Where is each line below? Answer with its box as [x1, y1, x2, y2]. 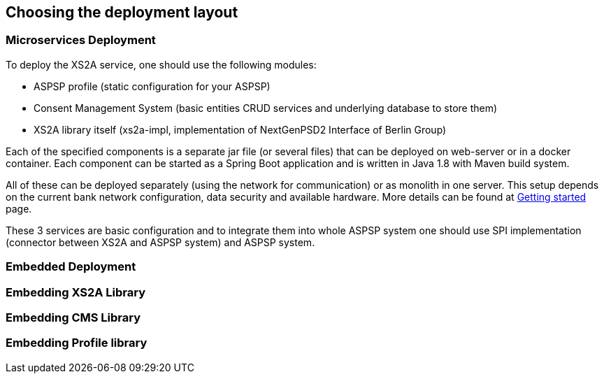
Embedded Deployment [6, 259, 136, 274]
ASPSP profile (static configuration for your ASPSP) [34, 80, 271, 92]
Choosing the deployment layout [6, 3, 238, 21]
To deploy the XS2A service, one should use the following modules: [6, 58, 317, 71]
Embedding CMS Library [6, 310, 141, 324]
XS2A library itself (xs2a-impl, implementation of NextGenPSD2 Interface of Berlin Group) [34, 123, 447, 136]
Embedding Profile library [6, 336, 148, 350]
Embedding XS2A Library [6, 285, 146, 299]
